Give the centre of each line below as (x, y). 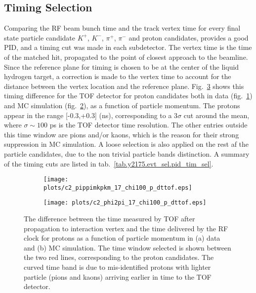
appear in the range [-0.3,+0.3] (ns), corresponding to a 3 (91, 115)
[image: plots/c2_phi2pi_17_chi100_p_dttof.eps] (125, 203)
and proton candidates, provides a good (189, 37)
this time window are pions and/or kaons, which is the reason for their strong (122, 134)
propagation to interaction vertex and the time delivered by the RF (126, 228)
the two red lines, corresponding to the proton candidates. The (119, 257)
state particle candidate (40, 37)
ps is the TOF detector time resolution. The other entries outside (149, 125)
